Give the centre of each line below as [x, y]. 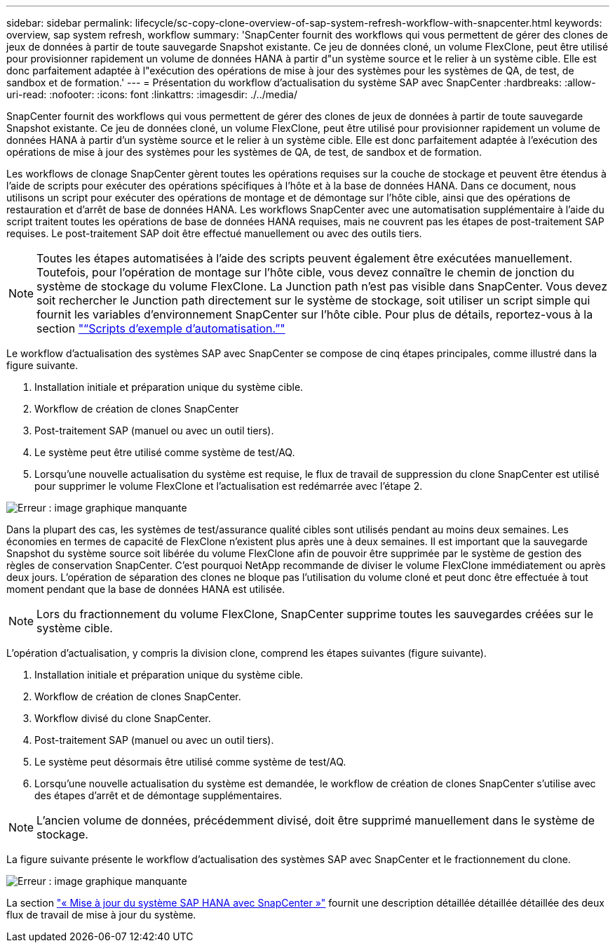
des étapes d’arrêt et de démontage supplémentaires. [158, 795]
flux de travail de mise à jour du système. [101, 915]
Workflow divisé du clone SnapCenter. [123, 718]
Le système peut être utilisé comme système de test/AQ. [165, 452]
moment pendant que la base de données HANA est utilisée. [146, 589]
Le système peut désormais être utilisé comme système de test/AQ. [190, 762]
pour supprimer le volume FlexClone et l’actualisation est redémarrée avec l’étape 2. [229, 486]
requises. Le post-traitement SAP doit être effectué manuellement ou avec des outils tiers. [214, 233]
